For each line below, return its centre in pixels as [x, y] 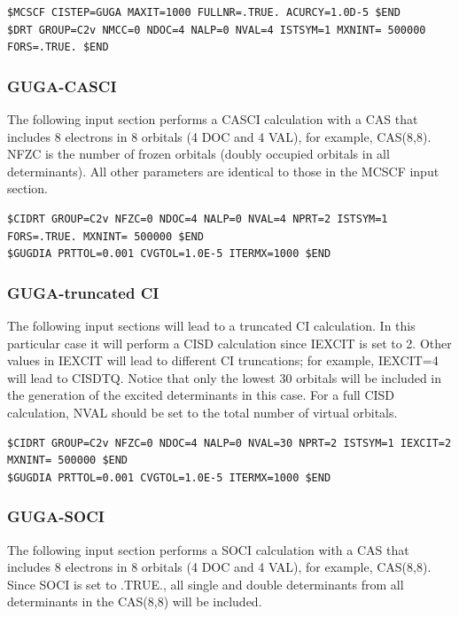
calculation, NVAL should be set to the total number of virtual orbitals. [202, 412]
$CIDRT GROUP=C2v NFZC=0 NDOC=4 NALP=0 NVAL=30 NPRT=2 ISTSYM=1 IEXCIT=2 [229, 443]
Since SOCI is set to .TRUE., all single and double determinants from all [206, 584]
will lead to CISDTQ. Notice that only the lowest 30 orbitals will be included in [224, 377]
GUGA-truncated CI [83, 292]
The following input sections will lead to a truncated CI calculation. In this [211, 325]
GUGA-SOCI [56, 516]
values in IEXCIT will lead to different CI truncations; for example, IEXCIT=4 [223, 360]
